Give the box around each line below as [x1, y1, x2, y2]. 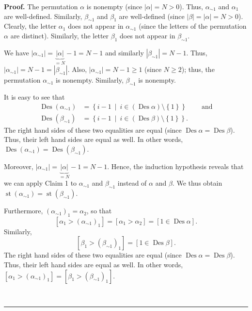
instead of [117, 178, 147, 188]
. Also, [67, 64, 87, 74]
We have [4, 47, 29, 57]
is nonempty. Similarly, [56, 75, 124, 85]
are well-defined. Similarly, [4, 11, 82, 21]
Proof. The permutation [4, 1, 78, 11]
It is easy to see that [4, 92, 65, 102]
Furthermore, [4, 206, 43, 216]
